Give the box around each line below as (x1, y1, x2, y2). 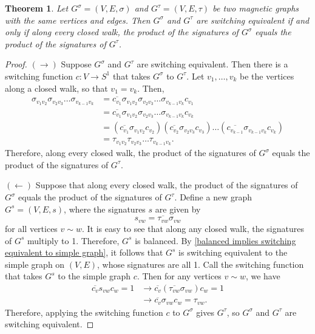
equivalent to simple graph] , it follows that (5, 246, 163, 259)
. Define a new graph (174, 191, 252, 203)
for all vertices (5, 222, 58, 234)
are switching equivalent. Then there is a (137, 58, 288, 70)
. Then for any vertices (137, 270, 222, 282)
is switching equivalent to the (178, 246, 288, 259)
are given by (155, 202, 201, 215)
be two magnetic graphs (212, 2, 299, 14)
